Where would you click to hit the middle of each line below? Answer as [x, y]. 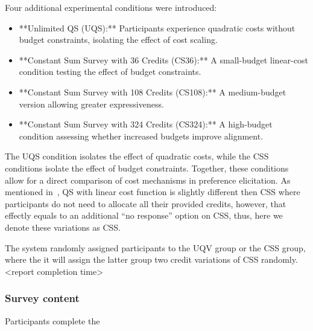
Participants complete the [52, 320]
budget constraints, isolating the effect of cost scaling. [118, 40]
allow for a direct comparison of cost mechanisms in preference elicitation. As [148, 180]
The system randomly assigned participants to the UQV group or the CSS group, [155, 247]
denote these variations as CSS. [63, 227]
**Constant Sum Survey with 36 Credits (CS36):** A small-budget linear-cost [163, 59]
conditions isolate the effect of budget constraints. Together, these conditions [147, 168]
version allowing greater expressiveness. [91, 104]
